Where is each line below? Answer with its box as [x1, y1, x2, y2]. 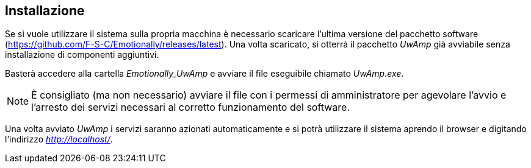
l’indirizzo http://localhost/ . [5, 134, 113, 145]
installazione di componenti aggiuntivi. [5, 49, 159, 60]
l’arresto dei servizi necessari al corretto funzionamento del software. [31, 101, 350, 114]
